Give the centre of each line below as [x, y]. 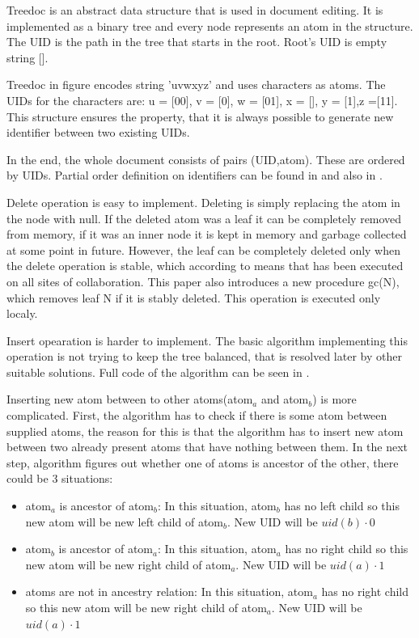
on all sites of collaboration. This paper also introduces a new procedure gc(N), [203, 281]
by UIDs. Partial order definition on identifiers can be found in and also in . [195, 175]
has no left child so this [342, 506]
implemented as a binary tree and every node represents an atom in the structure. [210, 25]
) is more [334, 399]
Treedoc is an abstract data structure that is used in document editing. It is [195, 10]
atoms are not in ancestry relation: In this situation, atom [169, 592]
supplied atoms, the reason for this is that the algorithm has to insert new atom [205, 431]
